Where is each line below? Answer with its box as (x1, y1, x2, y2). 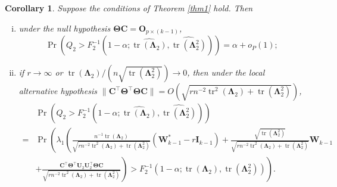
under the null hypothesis (18, 21, 111, 34)
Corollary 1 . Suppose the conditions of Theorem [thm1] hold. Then (5, 2, 253, 14)
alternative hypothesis (18, 85, 97, 97)
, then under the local (187, 66, 265, 79)
